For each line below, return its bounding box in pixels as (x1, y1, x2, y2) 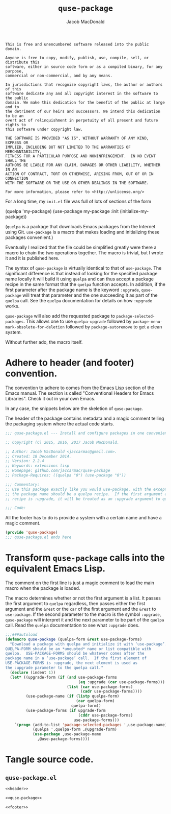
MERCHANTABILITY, (5, 149, 42, 154)
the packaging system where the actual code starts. (5, 420, 115, 427)
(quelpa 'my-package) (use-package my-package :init (5, 208, 119, 214)
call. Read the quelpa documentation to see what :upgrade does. (5, 622, 140, 628)
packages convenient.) (5, 234, 53, 241)
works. (5, 303, 20, 309)
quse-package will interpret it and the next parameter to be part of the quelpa (5, 616, 164, 623)
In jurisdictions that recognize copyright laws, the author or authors (5, 82, 163, 87)
